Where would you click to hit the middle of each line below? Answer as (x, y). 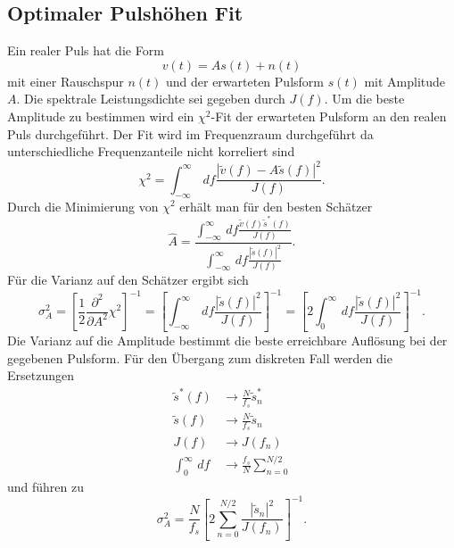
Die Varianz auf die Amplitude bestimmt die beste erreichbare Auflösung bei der (227, 340)
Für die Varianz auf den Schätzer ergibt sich (128, 279)
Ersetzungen (41, 375)
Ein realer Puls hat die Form (86, 50)
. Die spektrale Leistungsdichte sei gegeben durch (151, 99)
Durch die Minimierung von (83, 206)
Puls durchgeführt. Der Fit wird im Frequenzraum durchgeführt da (190, 133)
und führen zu (46, 486)
